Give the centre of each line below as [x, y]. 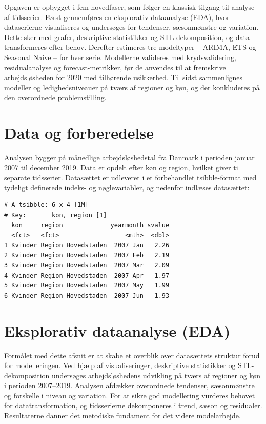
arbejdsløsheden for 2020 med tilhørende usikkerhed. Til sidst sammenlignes [124, 77]
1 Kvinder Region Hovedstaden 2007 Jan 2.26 [87, 245]
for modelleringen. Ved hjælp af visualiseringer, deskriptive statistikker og [120, 365]
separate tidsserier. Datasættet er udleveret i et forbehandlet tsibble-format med [130, 177]
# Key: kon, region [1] [56, 215]
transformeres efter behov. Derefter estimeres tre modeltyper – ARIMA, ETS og [130, 47]
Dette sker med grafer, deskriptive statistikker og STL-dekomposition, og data [127, 37]
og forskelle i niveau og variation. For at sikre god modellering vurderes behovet [130, 395]
